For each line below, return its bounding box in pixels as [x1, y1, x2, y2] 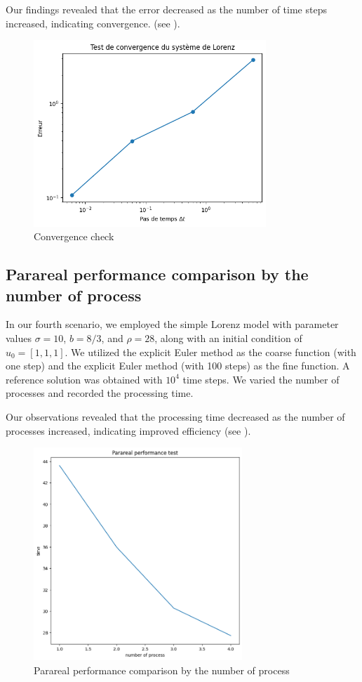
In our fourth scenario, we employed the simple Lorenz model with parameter [6, 317, 339, 332]
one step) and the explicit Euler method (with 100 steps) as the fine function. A [6, 358, 350, 373]
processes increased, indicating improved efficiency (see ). [6, 423, 251, 438]
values [6, 331, 32, 346]
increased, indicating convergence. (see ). [6, 15, 180, 30]
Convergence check [34, 229, 114, 244]
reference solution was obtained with [6, 372, 163, 386]
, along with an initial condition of [154, 331, 302, 346]
